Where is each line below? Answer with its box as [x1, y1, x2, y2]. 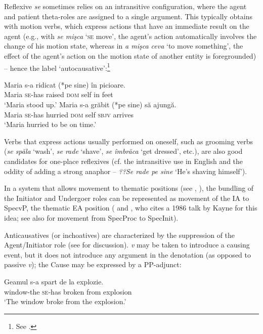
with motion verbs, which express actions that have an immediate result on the [4, 21, 249, 31]
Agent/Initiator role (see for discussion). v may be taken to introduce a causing [4, 239, 250, 250]
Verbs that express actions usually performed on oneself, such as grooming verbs [4, 136, 253, 146]
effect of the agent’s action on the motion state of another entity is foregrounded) [4, 50, 256, 61]
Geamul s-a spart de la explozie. [4, 276, 104, 286]
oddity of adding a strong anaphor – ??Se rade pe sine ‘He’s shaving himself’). [4, 165, 247, 176]
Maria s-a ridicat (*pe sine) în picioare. [4, 79, 125, 90]
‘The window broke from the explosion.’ [4, 296, 126, 307]
